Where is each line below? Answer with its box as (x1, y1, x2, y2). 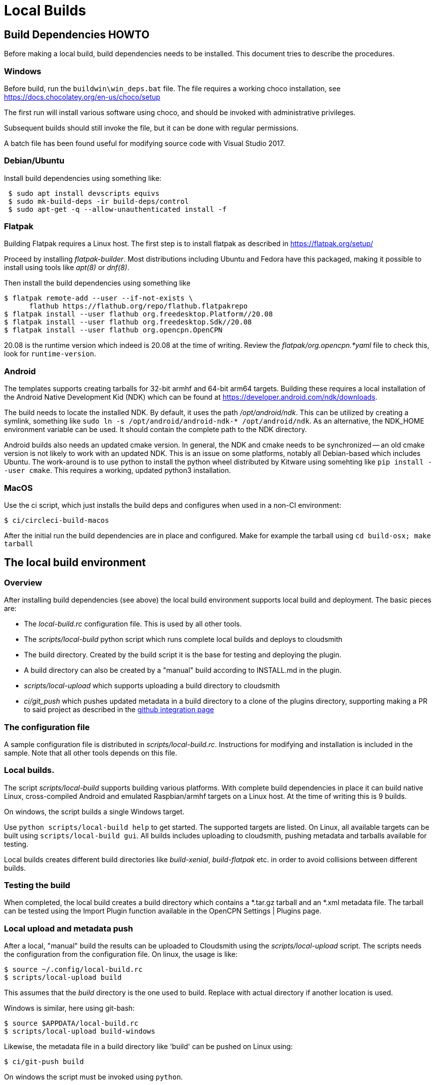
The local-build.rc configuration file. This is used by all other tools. (24, 620, 242, 628)
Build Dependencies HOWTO (4, 28, 149, 41)
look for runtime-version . (4, 349, 96, 358)
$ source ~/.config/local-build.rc (4, 965, 143, 974)
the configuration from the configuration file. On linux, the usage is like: (4, 950, 238, 959)
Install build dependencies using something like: (4, 173, 161, 182)
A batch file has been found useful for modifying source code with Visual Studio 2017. (4, 139, 285, 148)
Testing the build (4, 880, 70, 891)
